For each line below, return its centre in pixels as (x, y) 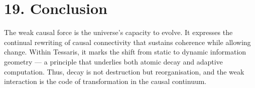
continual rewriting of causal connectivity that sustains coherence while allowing (127, 42)
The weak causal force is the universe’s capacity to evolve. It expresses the (118, 32)
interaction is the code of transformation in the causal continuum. (105, 81)
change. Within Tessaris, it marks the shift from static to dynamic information (125, 52)
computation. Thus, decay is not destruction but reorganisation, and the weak (124, 71)
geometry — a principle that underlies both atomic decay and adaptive (113, 61)
